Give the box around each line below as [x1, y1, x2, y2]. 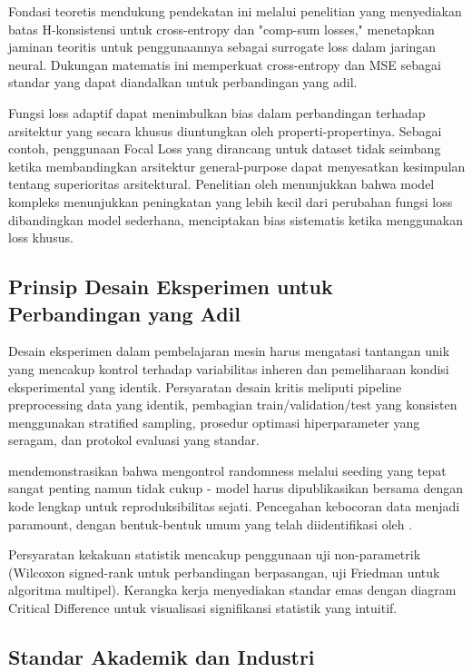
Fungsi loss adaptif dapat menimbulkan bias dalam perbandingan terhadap [8, 103, 426, 122]
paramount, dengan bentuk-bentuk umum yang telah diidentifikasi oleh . [8, 514, 413, 533]
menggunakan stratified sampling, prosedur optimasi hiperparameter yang [8, 412, 420, 431]
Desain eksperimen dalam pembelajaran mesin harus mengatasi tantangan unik [8, 341, 450, 361]
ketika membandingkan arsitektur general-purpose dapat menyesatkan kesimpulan [8, 156, 466, 175]
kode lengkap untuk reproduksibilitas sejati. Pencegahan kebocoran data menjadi [8, 497, 460, 516]
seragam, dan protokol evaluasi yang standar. [8, 430, 260, 450]
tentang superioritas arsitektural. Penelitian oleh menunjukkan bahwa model [8, 174, 435, 193]
